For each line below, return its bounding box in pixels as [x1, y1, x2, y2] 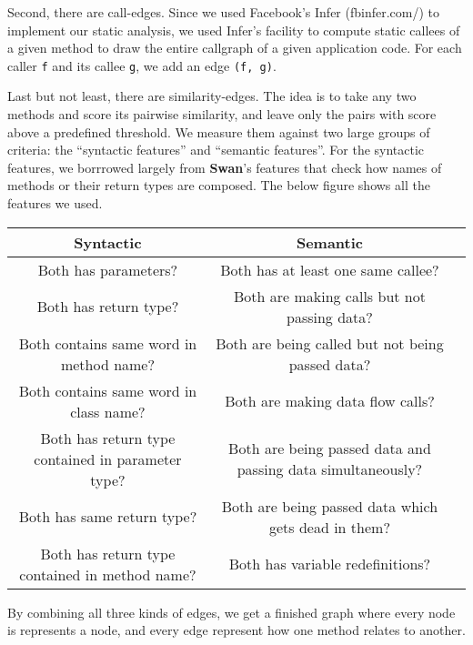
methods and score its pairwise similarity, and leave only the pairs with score [7, 105, 437, 124]
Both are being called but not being [216, 332, 444, 354]
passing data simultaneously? [236, 459, 423, 480]
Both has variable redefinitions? [228, 553, 431, 575]
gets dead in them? [268, 516, 390, 538]
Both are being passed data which [221, 495, 438, 517]
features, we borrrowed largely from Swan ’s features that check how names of [7, 157, 442, 176]
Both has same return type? [18, 506, 197, 528]
